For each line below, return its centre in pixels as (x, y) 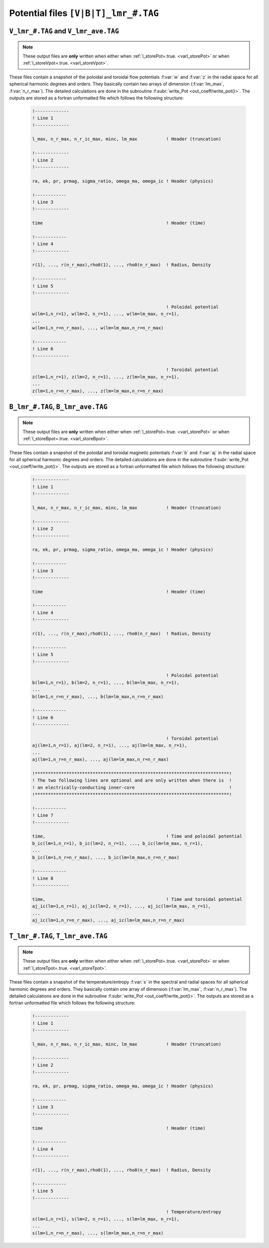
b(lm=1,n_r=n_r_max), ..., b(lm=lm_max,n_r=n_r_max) (98, 696)
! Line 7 (43, 815)
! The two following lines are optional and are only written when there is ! (132, 780)
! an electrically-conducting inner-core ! (132, 787)
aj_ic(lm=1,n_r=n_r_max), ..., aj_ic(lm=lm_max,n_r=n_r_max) (108, 920)
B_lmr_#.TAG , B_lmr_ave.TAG (58, 406)
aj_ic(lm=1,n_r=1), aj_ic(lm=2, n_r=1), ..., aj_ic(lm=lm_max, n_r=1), (122, 906)
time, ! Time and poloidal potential (137, 836)
